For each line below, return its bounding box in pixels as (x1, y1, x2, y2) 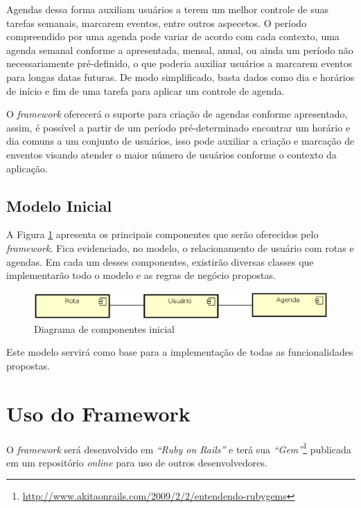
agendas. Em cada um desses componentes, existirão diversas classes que (6, 254, 314, 269)
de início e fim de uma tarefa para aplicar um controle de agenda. (6, 83, 285, 98)
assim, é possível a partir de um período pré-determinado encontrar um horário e (6, 120, 351, 134)
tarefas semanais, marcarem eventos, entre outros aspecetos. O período (6, 15, 307, 30)
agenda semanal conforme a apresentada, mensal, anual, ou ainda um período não (6, 42, 353, 57)
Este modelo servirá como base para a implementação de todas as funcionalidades (6, 345, 353, 359)
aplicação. (6, 161, 48, 175)
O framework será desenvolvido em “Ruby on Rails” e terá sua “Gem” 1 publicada (6, 439, 351, 456)
